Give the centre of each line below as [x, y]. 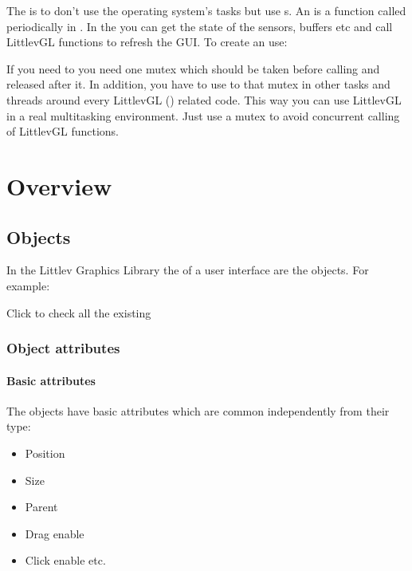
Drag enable [55, 533]
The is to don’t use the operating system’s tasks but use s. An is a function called [206, 10]
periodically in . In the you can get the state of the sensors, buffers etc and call [200, 26]
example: [28, 285]
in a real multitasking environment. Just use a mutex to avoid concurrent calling [203, 115]
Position [45, 453]
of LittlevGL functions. [63, 131]
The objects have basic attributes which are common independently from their [198, 410]
